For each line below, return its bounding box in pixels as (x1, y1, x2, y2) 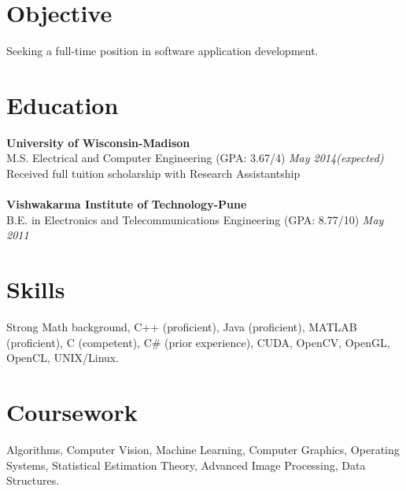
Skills (6, 273, 65, 305)
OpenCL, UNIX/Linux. (6, 349, 120, 366)
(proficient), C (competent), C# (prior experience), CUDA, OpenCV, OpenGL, (6, 334, 390, 350)
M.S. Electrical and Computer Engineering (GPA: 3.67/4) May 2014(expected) (6, 150, 384, 166)
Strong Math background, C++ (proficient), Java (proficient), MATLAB (6, 319, 357, 335)
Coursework (6, 396, 138, 428)
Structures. (6, 472, 60, 489)
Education (6, 88, 119, 120)
